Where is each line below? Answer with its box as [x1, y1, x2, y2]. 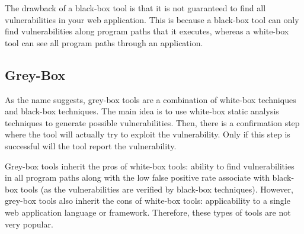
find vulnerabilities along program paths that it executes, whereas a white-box [5, 25, 289, 37]
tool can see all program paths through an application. [5, 36, 203, 49]
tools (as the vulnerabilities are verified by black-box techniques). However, [20, 182, 293, 195]
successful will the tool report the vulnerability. [5, 139, 177, 152]
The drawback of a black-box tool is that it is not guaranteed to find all [5, 2, 266, 14]
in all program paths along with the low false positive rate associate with [5, 171, 270, 184]
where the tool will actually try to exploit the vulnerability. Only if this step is [5, 128, 290, 140]
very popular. [5, 217, 53, 230]
